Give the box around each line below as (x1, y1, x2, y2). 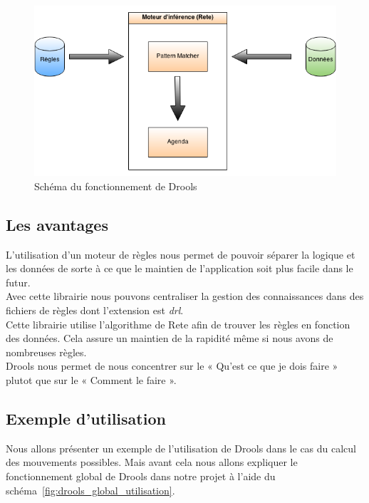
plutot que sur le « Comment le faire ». (6, 373, 177, 388)
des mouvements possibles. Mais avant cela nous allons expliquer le (6, 455, 298, 470)
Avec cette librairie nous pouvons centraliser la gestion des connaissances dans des (6, 289, 364, 304)
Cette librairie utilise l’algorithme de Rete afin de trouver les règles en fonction (6, 316, 350, 331)
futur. (6, 274, 31, 289)
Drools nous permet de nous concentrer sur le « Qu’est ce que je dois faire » (6, 358, 338, 373)
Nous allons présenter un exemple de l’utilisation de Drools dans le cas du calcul (6, 440, 356, 455)
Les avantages (6, 213, 108, 235)
